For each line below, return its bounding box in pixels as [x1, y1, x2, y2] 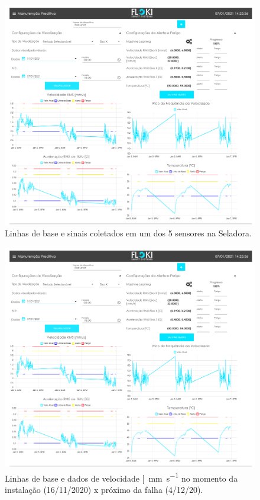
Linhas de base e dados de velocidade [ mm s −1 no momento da [5, 470, 238, 484]
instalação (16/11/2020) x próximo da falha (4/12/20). [5, 483, 203, 496]
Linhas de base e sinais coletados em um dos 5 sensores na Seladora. [5, 227, 252, 239]
